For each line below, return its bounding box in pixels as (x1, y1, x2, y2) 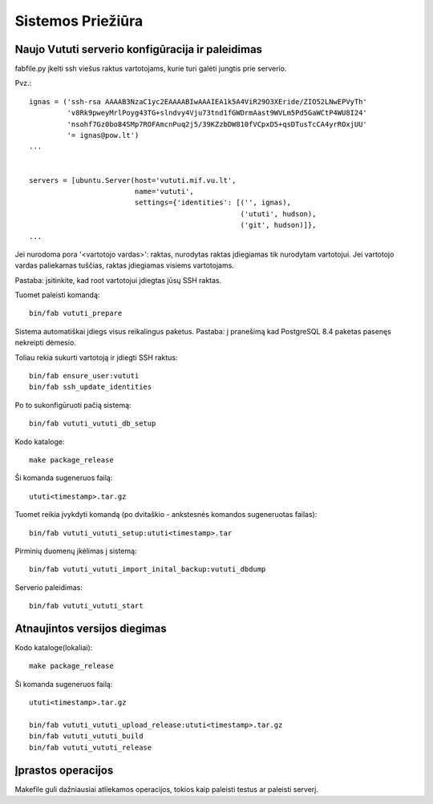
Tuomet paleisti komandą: (14, 290, 100, 300)
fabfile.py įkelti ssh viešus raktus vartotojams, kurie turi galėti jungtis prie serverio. (14, 64, 287, 74)
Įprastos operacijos (14, 763, 114, 777)
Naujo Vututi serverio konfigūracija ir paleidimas (14, 42, 263, 56)
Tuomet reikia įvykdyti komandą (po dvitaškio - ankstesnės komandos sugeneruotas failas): (14, 510, 318, 519)
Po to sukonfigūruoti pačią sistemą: (14, 400, 132, 410)
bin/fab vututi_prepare (29, 309, 123, 318)
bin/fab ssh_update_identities (29, 382, 152, 392)
